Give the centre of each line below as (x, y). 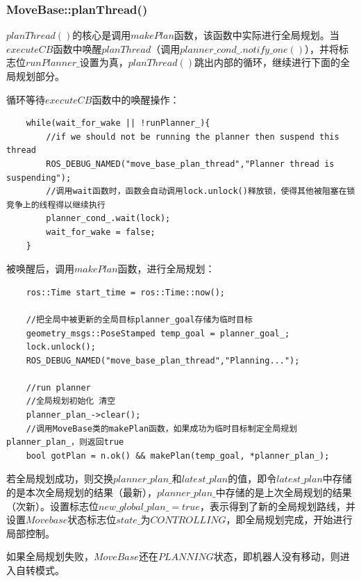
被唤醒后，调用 (40, 269)
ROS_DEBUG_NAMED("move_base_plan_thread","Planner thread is (190, 164)
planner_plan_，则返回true (65, 442)
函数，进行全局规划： (166, 269)
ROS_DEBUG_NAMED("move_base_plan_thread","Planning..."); (163, 360)
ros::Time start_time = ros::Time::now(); (125, 292)
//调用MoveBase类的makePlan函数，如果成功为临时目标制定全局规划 (162, 428)
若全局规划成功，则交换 (60, 478)
